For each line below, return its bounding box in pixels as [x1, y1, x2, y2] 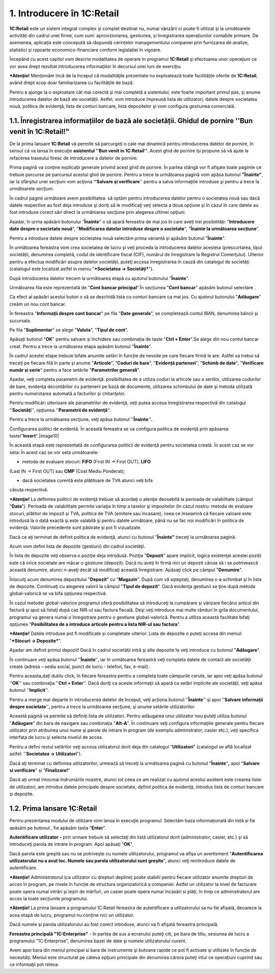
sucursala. [9, 317, 32, 323]
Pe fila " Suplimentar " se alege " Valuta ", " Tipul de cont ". [9, 326, 128, 333]
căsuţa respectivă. [9, 487, 48, 493]
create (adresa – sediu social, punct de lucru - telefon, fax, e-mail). [9, 663, 150, 670]
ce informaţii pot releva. [9, 961, 60, 967]
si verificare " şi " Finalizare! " [9, 767, 70, 773]
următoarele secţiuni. [9, 186, 54, 192]
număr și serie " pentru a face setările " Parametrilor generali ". [9, 367, 141, 373]
